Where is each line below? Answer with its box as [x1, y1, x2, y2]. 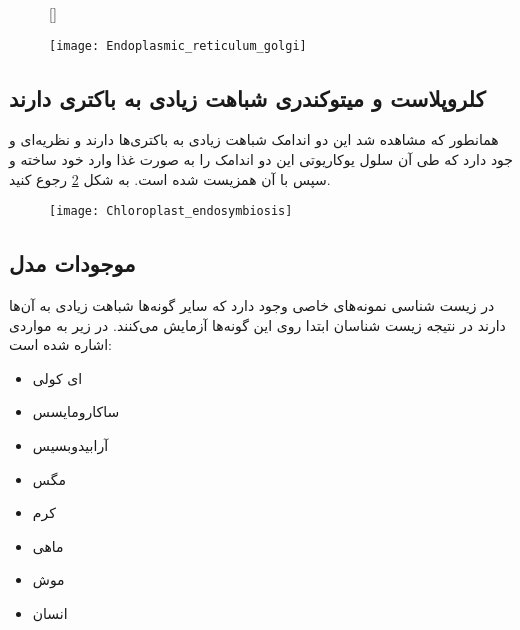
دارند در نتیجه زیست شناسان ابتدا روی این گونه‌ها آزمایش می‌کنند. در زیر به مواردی [9, 314, 506, 335]
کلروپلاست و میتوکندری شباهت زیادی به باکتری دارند [9, 82, 486, 113]
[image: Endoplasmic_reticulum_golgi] [49, 38, 307, 53]
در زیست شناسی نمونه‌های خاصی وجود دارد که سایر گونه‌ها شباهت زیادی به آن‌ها [9, 295, 495, 316]
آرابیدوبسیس [32, 435, 109, 456]
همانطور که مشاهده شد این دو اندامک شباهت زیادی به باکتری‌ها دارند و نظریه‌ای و [9, 129, 499, 150]
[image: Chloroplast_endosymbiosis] [49, 204, 293, 219]
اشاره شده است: [9, 334, 112, 355]
